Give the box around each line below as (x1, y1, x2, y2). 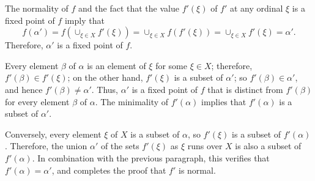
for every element (5, 95, 70, 108)
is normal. (179, 163, 216, 176)
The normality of (5, 2, 69, 14)
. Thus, (91, 83, 118, 95)
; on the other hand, (67, 71, 143, 84)
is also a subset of (235, 139, 302, 152)
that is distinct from (207, 83, 283, 95)
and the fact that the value (78, 2, 179, 14)
